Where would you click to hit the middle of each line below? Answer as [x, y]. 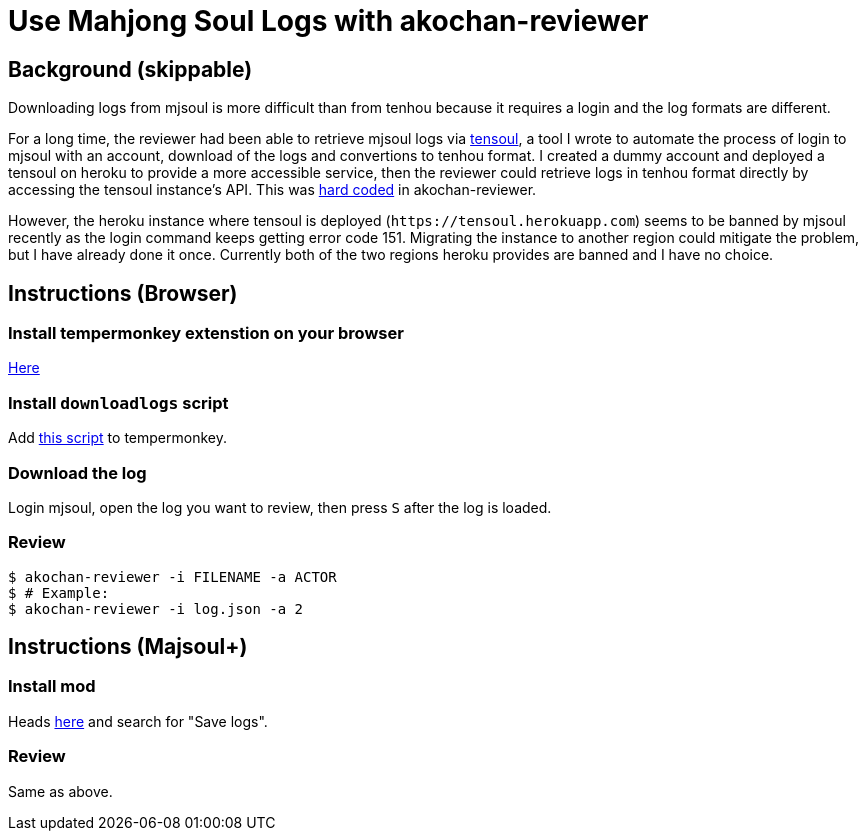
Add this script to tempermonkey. [117, 438]
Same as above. [60, 791]
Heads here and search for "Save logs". [138, 721]
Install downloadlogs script [118, 402]
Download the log [77, 472]
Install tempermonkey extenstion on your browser [206, 333]
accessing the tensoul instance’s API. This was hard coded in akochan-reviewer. [272, 190]
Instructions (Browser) [123, 293]
